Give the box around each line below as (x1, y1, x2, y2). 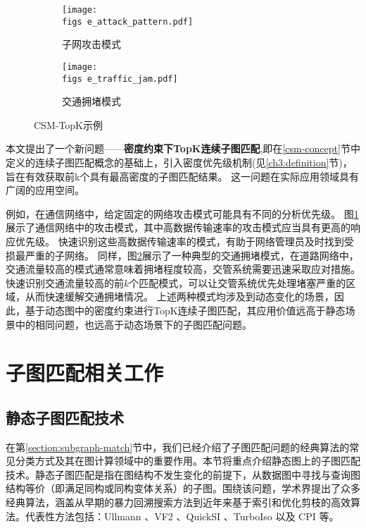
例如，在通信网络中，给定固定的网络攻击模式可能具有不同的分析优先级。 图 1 (6, 206, 359, 221)
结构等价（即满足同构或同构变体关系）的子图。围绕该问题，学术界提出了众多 (6, 481, 360, 496)
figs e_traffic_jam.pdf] (62, 73, 178, 84)
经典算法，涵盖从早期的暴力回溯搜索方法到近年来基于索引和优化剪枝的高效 (6, 495, 351, 510)
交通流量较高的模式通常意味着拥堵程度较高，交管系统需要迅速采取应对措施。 (6, 262, 360, 276)
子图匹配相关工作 (6, 358, 164, 387)
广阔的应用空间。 (6, 183, 84, 197)
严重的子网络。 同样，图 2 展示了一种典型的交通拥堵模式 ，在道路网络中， (25, 247, 359, 262)
